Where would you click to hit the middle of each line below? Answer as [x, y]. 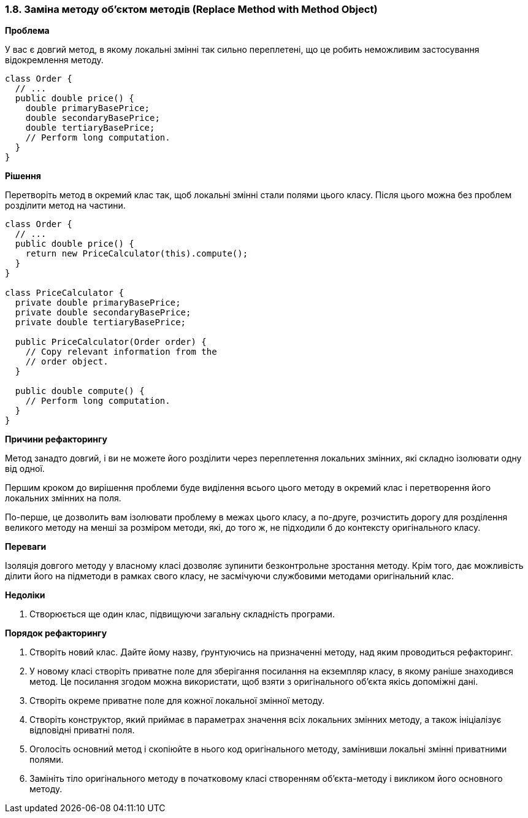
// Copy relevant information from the [121, 352]
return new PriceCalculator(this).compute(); [137, 254]
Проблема [27, 31]
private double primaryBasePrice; [98, 303]
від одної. [25, 469]
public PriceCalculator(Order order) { [111, 342]
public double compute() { [80, 391]
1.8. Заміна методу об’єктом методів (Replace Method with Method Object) [191, 9]
